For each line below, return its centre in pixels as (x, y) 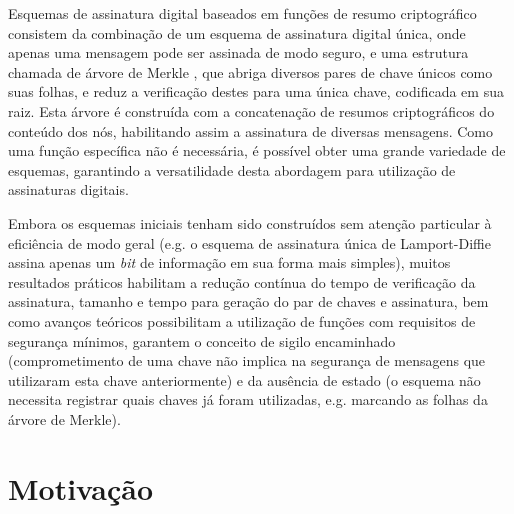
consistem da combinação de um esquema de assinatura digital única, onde (237, 32)
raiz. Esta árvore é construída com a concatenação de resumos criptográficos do (251, 110)
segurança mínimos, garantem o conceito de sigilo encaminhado (202, 340)
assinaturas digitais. (68, 189)
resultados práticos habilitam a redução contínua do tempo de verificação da (242, 281)
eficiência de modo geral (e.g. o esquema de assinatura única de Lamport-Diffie (249, 242)
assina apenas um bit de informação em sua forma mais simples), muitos (229, 262)
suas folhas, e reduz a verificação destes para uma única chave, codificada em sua (256, 91)
